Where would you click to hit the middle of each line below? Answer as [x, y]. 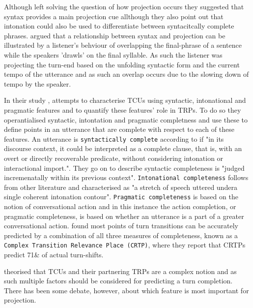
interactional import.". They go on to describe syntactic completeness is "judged [124, 168]
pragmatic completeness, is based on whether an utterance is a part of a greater [124, 216]
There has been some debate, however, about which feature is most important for [126, 290]
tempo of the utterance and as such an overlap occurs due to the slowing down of [126, 74]
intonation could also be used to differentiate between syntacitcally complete [119, 26]
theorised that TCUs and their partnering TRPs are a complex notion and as [120, 271]
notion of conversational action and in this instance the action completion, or [120, 206]
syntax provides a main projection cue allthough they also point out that [114, 16]
